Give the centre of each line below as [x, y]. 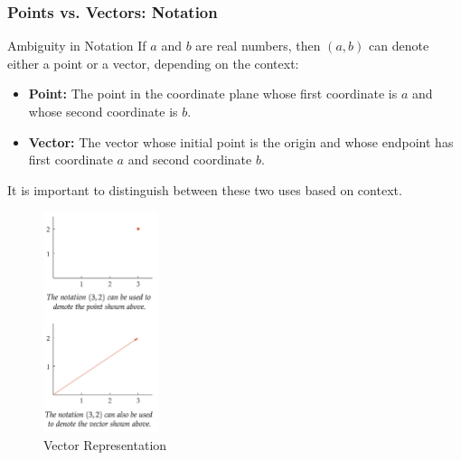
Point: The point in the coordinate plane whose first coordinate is [213, 94]
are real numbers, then [258, 46]
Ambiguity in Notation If [77, 46]
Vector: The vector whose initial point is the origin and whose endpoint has [241, 141]
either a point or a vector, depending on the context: [153, 63]
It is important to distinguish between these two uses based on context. [205, 189]
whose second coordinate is [103, 111]
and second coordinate [190, 160]
